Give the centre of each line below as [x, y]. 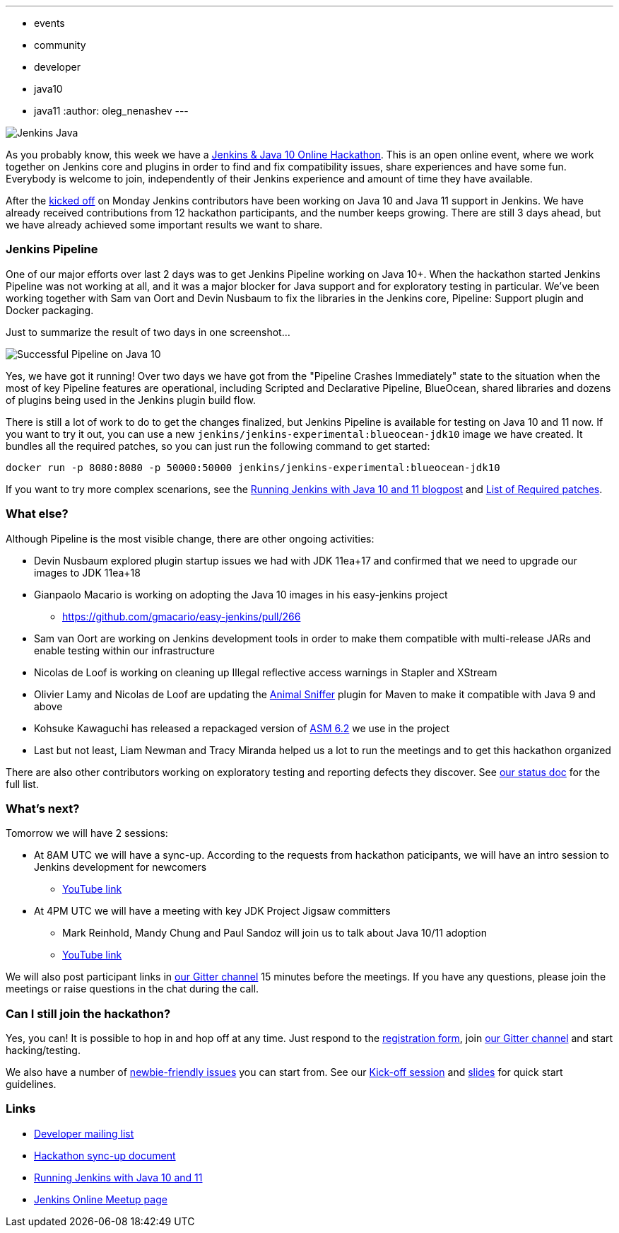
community [60, 45]
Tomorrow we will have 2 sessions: [87, 833]
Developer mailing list [84, 1133]
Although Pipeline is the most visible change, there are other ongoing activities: [190, 538]
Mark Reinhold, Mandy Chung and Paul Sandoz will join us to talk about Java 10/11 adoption [275, 933]
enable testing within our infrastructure [124, 650]
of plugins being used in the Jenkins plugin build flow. [131, 400]
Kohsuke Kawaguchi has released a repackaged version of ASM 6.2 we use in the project [242, 728]
